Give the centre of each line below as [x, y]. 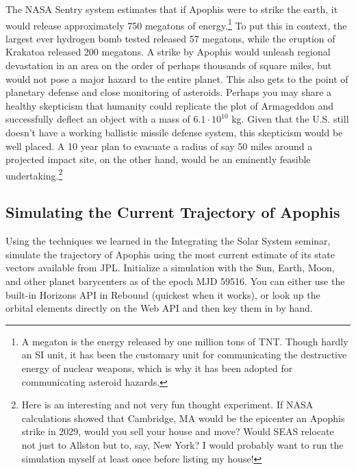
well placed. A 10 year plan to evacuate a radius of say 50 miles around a [159, 146]
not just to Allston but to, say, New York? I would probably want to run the [182, 444]
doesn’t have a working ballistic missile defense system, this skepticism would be [174, 132]
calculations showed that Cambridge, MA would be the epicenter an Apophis [183, 418]
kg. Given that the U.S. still [290, 119]
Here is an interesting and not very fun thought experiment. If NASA [167, 405]
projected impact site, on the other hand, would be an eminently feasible [158, 159]
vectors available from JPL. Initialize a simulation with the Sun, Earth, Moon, [170, 268]
